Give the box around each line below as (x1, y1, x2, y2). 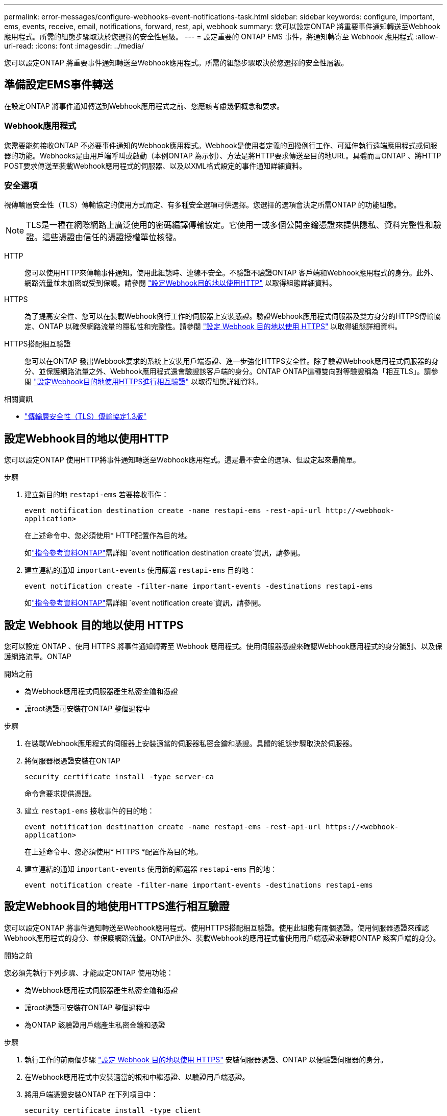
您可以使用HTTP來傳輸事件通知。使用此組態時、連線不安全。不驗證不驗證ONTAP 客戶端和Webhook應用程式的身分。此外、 (24, 268, 438, 277)
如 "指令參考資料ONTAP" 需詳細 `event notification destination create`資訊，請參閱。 (24, 548, 305, 557)
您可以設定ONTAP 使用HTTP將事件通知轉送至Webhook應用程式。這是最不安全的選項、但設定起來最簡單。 (4, 455, 360, 464)
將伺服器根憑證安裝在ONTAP (24, 756, 120, 765)
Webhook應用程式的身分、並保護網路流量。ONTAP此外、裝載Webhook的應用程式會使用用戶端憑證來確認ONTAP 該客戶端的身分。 (4, 933, 440, 942)
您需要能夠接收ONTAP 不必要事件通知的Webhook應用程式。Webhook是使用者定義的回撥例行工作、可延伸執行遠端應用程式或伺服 (4, 141, 437, 150)
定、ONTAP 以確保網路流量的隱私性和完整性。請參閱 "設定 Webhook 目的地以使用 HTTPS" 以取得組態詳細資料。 (24, 322, 402, 331)
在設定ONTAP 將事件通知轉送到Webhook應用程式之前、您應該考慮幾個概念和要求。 (4, 101, 284, 110)
